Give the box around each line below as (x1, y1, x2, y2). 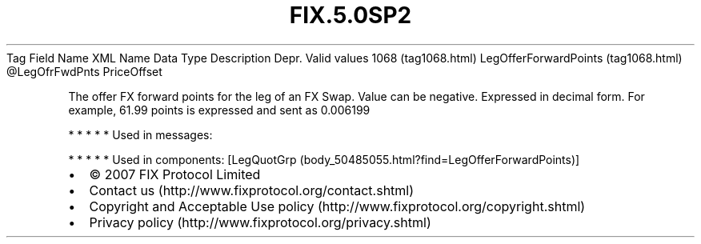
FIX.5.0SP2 (289, 2, 412, 29)
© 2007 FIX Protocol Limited (89, 166, 261, 182)
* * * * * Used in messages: (68, 127, 213, 142)
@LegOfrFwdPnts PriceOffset (6, 64, 162, 78)
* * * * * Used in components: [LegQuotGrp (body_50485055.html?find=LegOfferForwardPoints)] (68, 152, 580, 166)
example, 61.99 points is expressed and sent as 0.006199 (68, 102, 371, 117)
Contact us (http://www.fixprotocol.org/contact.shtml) (89, 182, 415, 198)
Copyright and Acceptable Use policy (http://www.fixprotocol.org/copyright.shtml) (89, 198, 586, 214)
